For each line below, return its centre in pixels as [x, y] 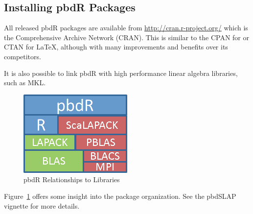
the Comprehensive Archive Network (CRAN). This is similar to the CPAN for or [127, 37]
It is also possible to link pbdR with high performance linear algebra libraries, [121, 73]
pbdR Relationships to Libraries [72, 179]
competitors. [23, 56]
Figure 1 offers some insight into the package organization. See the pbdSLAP [120, 196]
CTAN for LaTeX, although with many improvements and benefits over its [116, 47]
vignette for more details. [42, 205]
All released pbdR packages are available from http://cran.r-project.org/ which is [126, 28]
